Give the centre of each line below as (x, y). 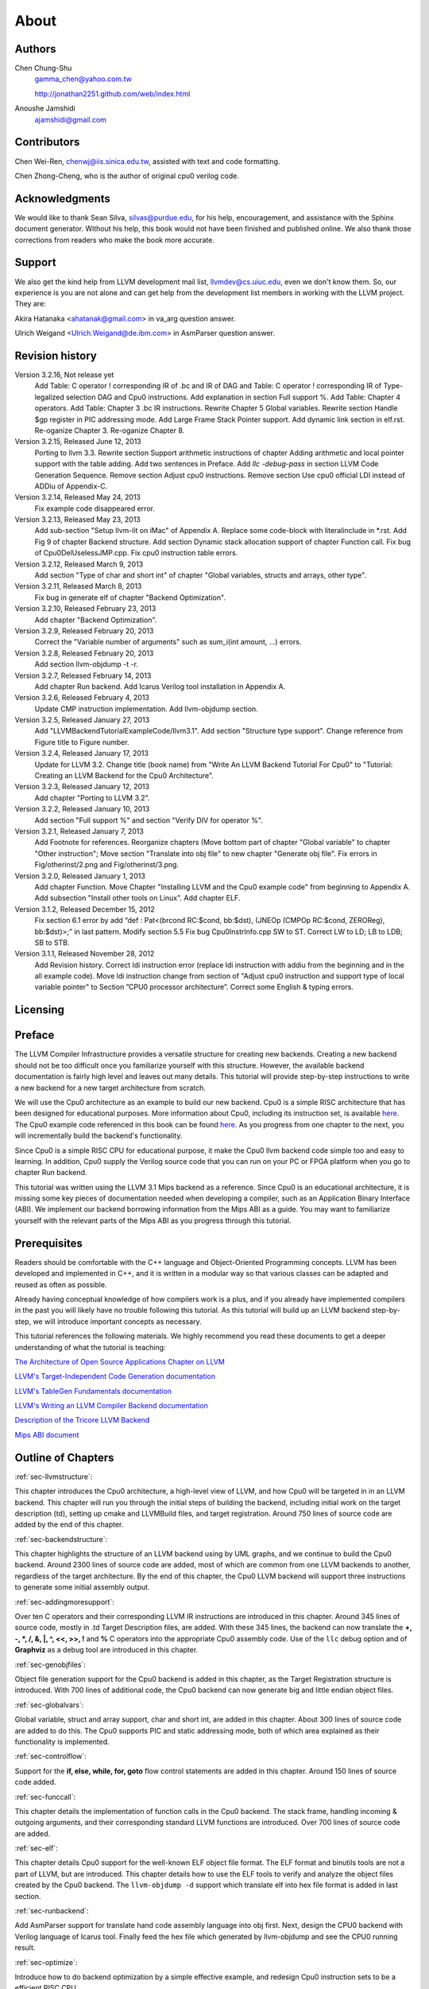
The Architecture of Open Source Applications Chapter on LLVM (120, 1361)
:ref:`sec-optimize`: (46, 1962)
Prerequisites (48, 1243)
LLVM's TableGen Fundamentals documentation (93, 1391)
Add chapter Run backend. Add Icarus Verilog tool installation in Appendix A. (160, 686)
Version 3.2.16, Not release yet (64, 375)
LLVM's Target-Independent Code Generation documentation (115, 1376)
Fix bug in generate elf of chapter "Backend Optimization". (130, 597)
